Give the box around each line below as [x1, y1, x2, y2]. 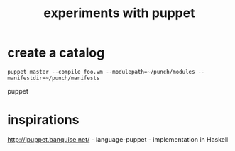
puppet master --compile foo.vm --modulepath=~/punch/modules [7, 68, 195, 75]
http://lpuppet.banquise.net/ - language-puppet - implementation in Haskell [7, 135, 229, 143]
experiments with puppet [43, 5, 195, 21]
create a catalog [7, 45, 105, 61]
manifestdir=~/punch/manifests [7, 74, 100, 82]
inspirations [7, 112, 80, 128]
